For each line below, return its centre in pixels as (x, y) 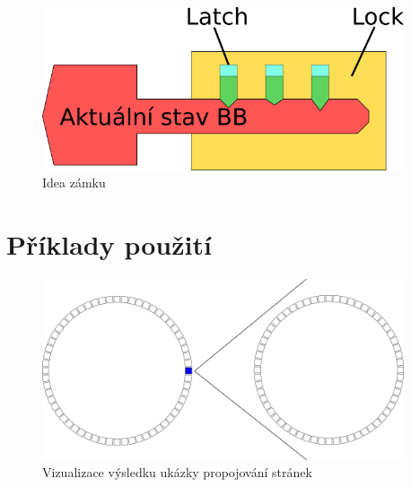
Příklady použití (109, 244)
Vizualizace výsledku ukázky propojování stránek (177, 472)
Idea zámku (74, 183)
